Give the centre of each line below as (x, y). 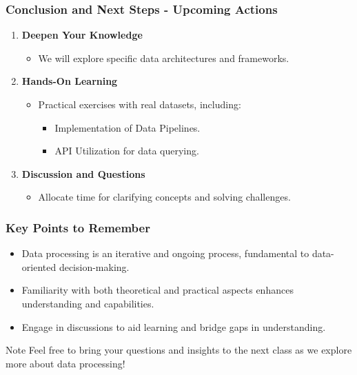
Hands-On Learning (70, 81)
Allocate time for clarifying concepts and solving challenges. (164, 197)
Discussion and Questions (83, 173)
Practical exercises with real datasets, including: (140, 104)
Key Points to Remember (78, 227)
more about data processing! (65, 363)
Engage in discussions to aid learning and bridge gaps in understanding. (174, 326)
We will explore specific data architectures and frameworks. (164, 58)
